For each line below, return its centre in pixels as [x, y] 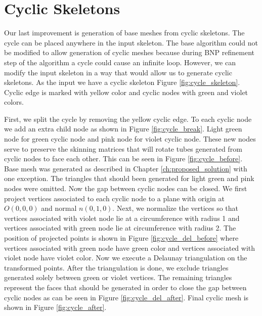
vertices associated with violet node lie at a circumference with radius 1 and [122, 218]
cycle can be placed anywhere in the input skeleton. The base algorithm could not [131, 42]
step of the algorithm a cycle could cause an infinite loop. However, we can [120, 62]
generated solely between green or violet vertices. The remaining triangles [118, 277]
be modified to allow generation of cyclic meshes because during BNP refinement [129, 52]
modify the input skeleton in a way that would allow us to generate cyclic [118, 72]
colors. [14, 102]
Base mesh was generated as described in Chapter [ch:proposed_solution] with [126, 168]
